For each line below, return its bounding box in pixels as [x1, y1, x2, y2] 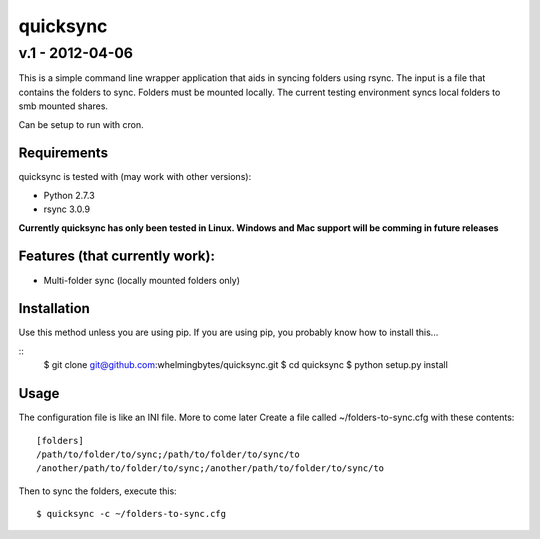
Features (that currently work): [18, 248, 215, 265]
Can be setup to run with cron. [18, 118, 144, 130]
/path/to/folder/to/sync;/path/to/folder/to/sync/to [36, 448, 300, 460]
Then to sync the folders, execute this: [18, 485, 177, 497]
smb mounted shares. [18, 100, 109, 112]
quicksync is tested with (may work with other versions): [18, 171, 252, 183]
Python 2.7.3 [43, 189, 95, 201]
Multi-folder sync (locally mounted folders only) [43, 274, 240, 286]
